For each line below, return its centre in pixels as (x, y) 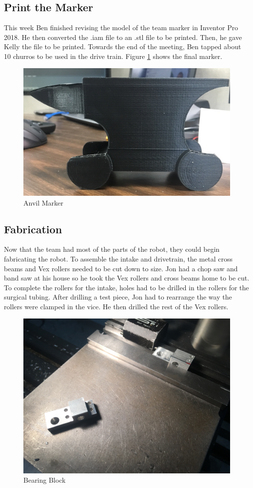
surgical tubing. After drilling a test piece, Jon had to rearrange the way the (118, 297)
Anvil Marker (43, 202)
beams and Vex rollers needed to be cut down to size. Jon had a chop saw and (121, 268)
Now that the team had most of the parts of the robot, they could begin (112, 249)
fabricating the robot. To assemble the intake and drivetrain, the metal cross (118, 259)
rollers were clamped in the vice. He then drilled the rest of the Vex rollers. (116, 307)
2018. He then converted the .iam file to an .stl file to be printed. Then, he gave (123, 37)
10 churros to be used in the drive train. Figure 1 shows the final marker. (113, 56)
